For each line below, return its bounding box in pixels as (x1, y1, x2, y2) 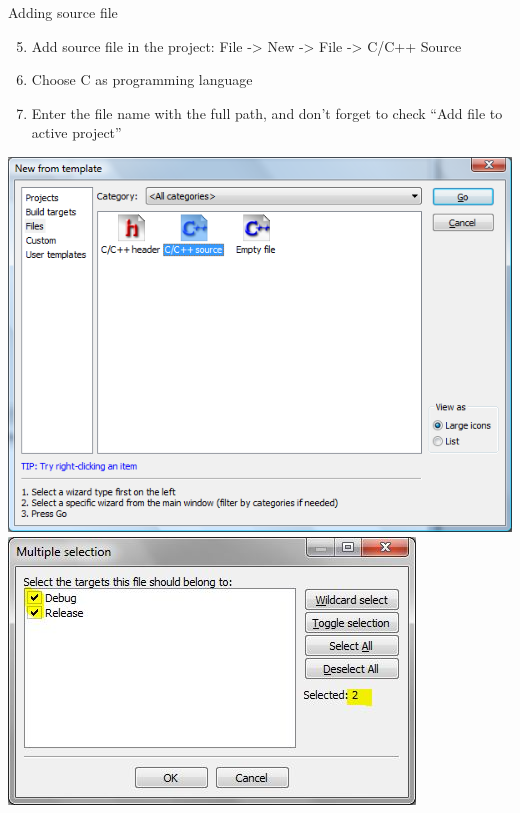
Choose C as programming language (31, 69, 253, 90)
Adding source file (8, 2, 118, 22)
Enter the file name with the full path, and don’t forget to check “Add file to (31, 102, 503, 123)
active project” (31, 122, 122, 143)
